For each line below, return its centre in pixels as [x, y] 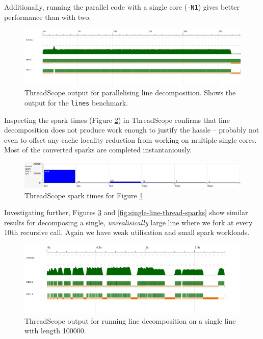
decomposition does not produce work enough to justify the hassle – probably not [132, 130]
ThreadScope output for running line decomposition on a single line [130, 320]
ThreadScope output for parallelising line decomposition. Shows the [130, 93]
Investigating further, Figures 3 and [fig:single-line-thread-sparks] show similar [126, 212]
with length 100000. [55, 331]
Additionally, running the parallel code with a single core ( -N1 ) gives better [122, 7]
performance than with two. [48, 17]
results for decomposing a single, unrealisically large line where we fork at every [128, 222]
